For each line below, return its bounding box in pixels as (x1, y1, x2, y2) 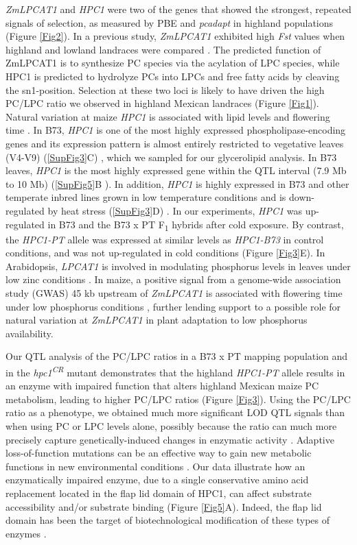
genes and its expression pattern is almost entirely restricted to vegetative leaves (5, 136, 344, 150)
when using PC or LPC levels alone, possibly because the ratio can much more (5, 419, 337, 433)
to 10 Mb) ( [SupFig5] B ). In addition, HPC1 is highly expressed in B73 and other (5, 176, 349, 191)
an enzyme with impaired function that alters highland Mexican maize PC (5, 378, 319, 393)
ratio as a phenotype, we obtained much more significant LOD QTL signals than (5, 405, 345, 420)
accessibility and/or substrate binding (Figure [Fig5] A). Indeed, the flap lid (5, 499, 322, 513)
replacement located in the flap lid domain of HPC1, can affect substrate (5, 485, 312, 500)
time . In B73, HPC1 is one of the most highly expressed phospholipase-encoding (5, 123, 346, 137)
